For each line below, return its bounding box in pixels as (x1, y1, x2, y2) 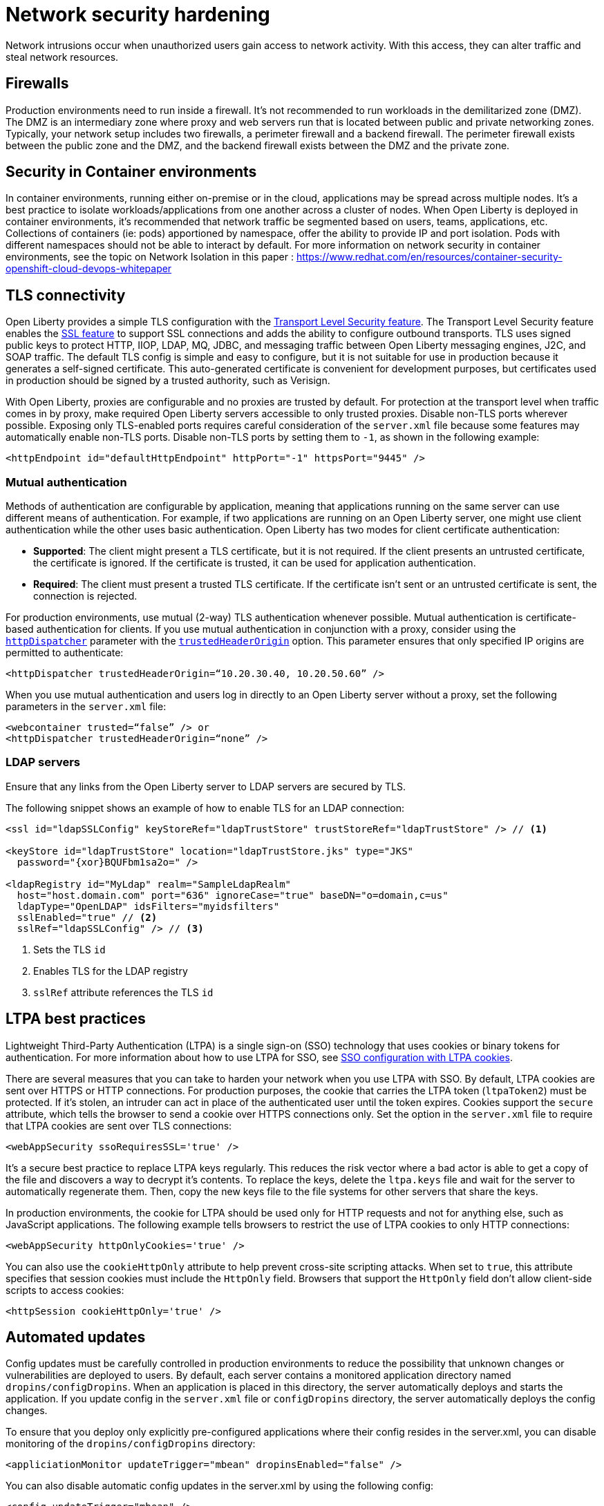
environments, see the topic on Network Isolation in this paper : (6, 251, 294, 263)
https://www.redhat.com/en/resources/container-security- (296, 251, 563, 263)
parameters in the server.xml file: (6, 700, 167, 713)
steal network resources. (6, 50, 119, 63)
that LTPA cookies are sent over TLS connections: (6, 1119, 232, 1132)
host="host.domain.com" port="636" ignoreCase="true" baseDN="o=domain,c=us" (17, 889, 449, 901)
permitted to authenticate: (6, 647, 124, 659)
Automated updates (6, 1328, 146, 1346)
